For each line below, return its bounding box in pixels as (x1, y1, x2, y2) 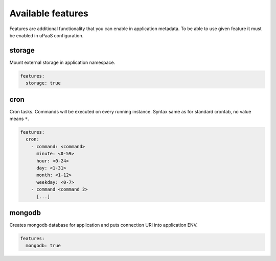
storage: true (26, 80, 61, 86)
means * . (9, 115, 29, 122)
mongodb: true (26, 243, 61, 249)
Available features (9, 8, 89, 19)
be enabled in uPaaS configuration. (9, 32, 84, 38)
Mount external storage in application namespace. (9, 59, 116, 65)
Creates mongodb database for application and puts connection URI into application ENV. (9, 222, 198, 228)
